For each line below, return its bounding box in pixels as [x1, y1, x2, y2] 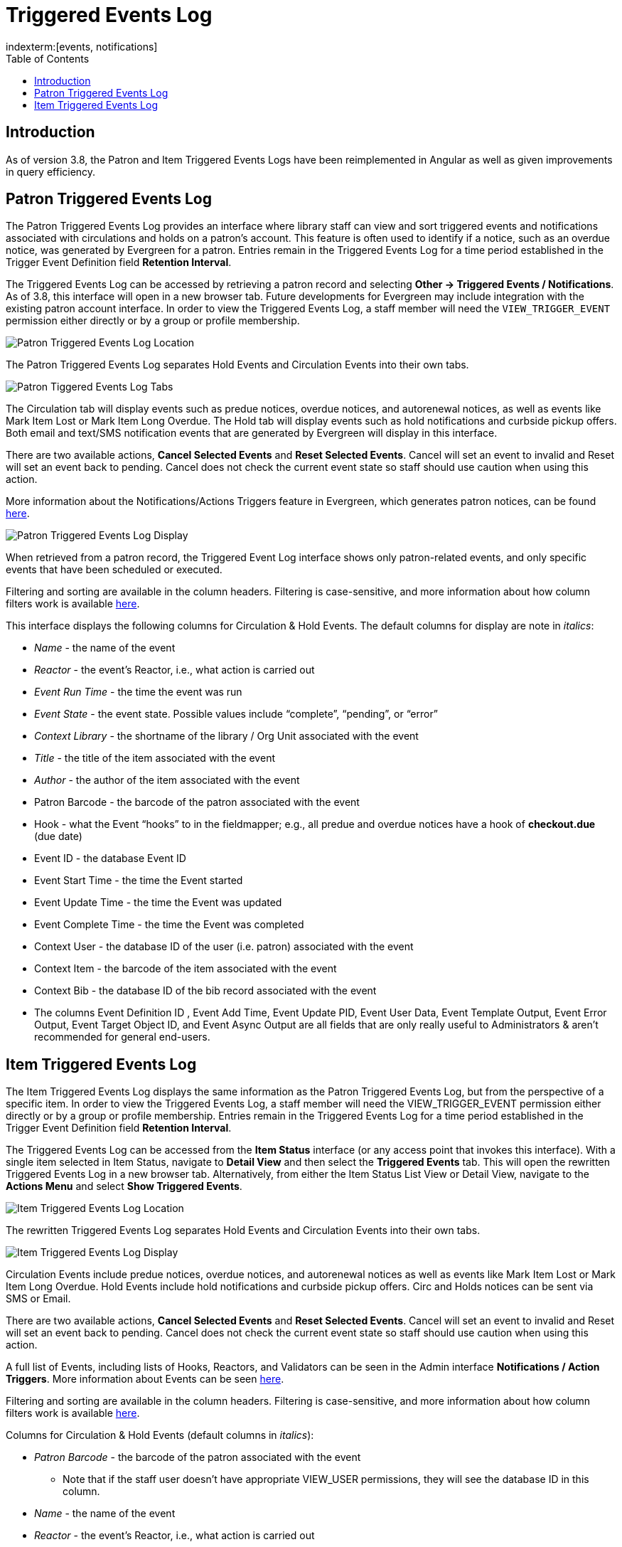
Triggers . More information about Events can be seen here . [6, 1373, 284, 1386]
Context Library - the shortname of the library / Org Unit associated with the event [34, 730, 419, 743]
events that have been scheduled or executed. [6, 563, 222, 576]
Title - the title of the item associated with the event [34, 752, 275, 765]
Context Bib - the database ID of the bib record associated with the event [34, 984, 377, 997]
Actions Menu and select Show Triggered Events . [6, 1180, 242, 1193]
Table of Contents [6, 52, 90, 65]
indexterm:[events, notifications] [6, 40, 158, 53]
